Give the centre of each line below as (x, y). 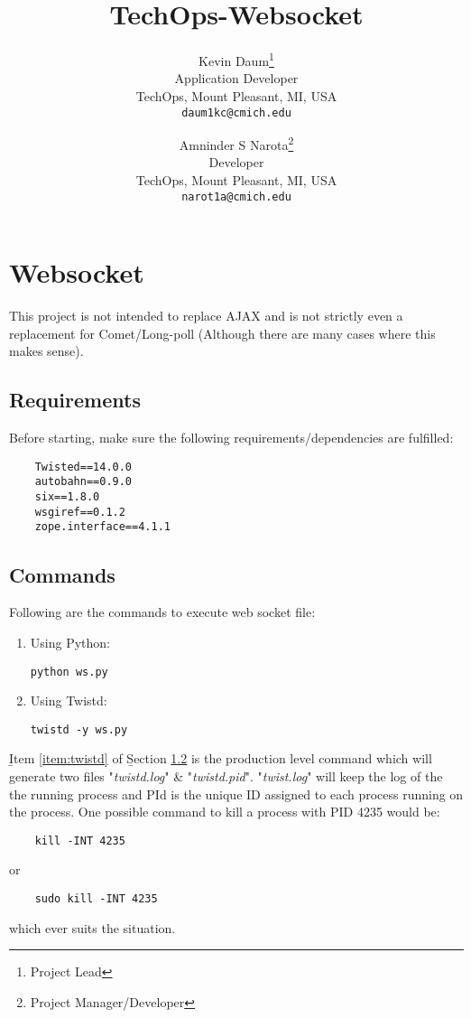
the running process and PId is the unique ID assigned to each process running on (236, 794)
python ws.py (69, 672)
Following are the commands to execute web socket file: (162, 612)
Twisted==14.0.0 (83, 467)
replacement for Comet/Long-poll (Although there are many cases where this (222, 333)
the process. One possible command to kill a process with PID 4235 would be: (225, 812)
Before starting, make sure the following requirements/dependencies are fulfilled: (231, 438)
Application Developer (236, 78)
